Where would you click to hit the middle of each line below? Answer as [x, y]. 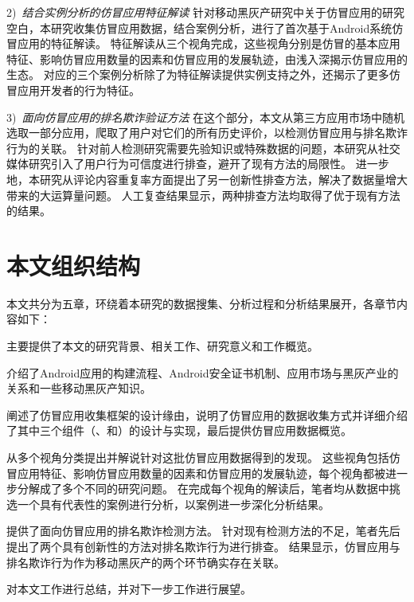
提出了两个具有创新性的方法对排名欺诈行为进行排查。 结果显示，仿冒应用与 [203, 546]
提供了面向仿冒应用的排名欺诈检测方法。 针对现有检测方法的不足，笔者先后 [203, 531]
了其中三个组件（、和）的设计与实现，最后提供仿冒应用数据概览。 [179, 430]
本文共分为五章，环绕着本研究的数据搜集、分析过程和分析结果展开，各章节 [201, 303]
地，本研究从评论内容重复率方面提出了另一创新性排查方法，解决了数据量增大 [207, 179]
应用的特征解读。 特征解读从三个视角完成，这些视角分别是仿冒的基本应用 [209, 43]
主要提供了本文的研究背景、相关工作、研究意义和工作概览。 [162, 346]
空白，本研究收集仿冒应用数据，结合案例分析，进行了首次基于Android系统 [199, 27]
